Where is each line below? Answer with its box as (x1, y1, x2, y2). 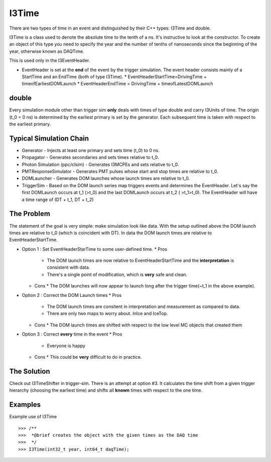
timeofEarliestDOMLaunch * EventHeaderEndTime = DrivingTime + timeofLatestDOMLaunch (22, 81, 213, 87)
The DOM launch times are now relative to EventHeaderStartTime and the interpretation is (47, 257, 234, 263)
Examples (9, 400, 41, 409)
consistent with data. (47, 264, 90, 270)
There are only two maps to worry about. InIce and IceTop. (47, 311, 168, 317)
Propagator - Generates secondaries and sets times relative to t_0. (22, 155, 159, 161)
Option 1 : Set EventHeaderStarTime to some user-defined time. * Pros (22, 246, 168, 252)
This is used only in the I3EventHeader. (9, 58, 90, 64)
